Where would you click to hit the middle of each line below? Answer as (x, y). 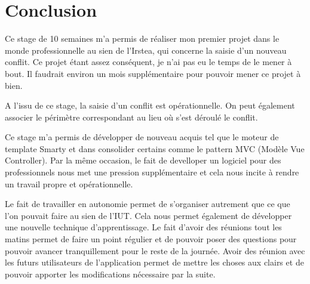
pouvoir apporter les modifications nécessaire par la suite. (110, 274)
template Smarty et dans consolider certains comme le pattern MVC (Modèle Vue (155, 148)
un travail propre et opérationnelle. (69, 183)
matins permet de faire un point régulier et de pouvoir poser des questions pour (151, 239)
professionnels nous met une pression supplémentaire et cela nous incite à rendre (152, 172)
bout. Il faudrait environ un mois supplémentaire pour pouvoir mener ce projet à (153, 73)
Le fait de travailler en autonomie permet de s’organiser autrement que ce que (148, 204)
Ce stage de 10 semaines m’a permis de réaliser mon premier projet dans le (142, 38)
